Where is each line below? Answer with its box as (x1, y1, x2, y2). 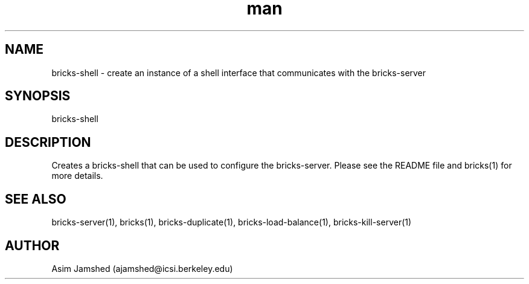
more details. (51, 170, 103, 181)
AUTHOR (5, 237, 60, 253)
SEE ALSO (5, 191, 66, 207)
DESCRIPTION (5, 134, 91, 150)
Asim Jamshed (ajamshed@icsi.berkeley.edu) (51, 263, 233, 274)
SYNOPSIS (5, 88, 71, 104)
